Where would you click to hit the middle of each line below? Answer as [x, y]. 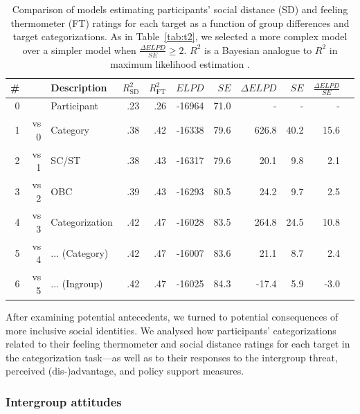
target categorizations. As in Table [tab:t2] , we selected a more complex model [180, 36]
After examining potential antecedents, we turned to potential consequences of [172, 316]
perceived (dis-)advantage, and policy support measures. [125, 371]
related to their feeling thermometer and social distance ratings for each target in [178, 344]
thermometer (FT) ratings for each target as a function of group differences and [180, 22]
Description [79, 88]
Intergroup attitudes [64, 401]
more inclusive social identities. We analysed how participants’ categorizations [171, 330]
